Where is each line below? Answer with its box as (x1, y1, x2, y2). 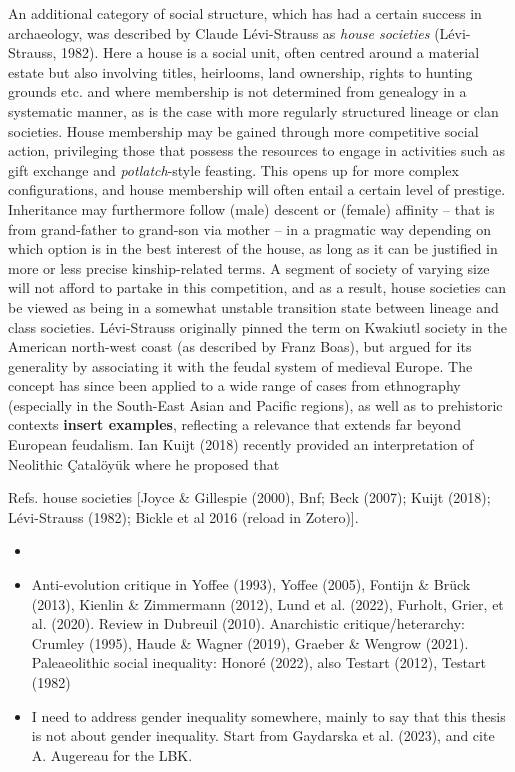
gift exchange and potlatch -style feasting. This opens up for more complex (8, 159, 459, 180)
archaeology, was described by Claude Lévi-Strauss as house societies (8, 22, 430, 43)
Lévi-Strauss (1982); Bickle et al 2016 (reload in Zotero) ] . (8, 506, 359, 527)
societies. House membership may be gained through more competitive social (8, 120, 479, 141)
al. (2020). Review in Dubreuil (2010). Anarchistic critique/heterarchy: (31, 613, 465, 634)
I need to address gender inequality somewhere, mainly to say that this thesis (31, 705, 506, 726)
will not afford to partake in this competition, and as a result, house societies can (8, 277, 506, 298)
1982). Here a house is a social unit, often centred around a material (61, 42, 480, 63)
